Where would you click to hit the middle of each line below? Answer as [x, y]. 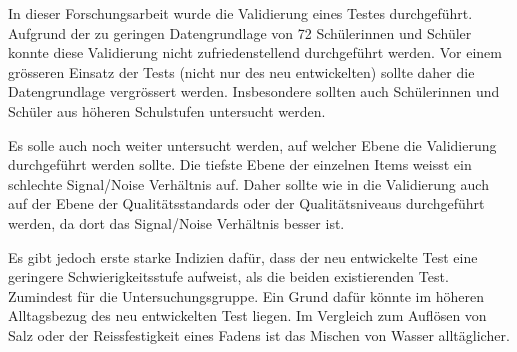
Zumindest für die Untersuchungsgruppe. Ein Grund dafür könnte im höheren [246, 295]
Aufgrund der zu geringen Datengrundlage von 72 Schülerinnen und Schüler [240, 32]
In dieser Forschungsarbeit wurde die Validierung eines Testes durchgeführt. [240, 13]
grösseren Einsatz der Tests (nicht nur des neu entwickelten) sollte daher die [241, 71]
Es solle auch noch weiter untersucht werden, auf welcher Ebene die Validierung [252, 144]
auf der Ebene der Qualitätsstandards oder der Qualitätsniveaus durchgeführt [246, 203]
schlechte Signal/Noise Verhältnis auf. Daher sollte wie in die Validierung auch [248, 183]
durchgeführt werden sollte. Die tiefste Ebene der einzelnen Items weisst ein [240, 164]
